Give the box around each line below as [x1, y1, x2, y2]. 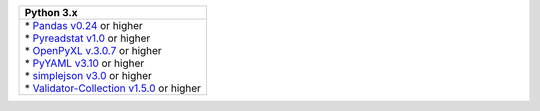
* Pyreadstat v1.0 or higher [24, 31, 151, 45]
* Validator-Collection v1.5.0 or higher [24, 81, 202, 95]
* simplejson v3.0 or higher [24, 69, 152, 82]
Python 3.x [24, 6, 79, 19]
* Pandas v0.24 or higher [24, 19, 144, 32]
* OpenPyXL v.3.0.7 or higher [24, 44, 162, 57]
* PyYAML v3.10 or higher [24, 56, 145, 70]
